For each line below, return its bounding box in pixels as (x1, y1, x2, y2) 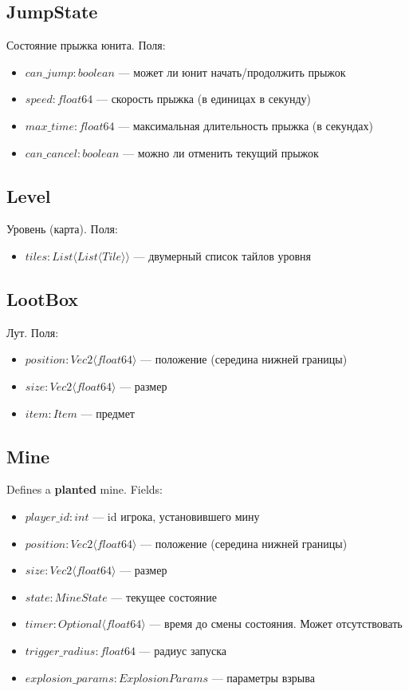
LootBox (6, 286, 79, 311)
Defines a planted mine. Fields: (6, 481, 163, 498)
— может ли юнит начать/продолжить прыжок (118, 63, 346, 80)
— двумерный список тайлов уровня (133, 247, 312, 264)
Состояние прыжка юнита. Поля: (6, 37, 166, 54)
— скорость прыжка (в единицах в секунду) (96, 90, 311, 107)
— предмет (81, 404, 135, 421)
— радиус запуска (139, 641, 227, 658)
